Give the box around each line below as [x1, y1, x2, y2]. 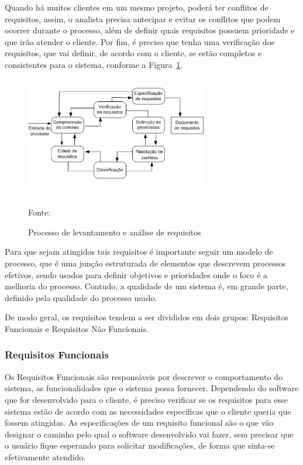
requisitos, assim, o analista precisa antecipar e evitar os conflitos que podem [5, 12, 281, 25]
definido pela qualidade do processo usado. [5, 291, 157, 303]
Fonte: [28, 206, 50, 218]
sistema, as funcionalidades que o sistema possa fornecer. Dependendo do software [5, 382, 299, 394]
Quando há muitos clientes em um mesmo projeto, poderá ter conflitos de [5, 1, 268, 13]
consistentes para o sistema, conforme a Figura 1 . [5, 58, 183, 70]
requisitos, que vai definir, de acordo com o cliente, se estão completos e [5, 47, 262, 59]
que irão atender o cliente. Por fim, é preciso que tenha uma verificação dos [5, 35, 274, 47]
